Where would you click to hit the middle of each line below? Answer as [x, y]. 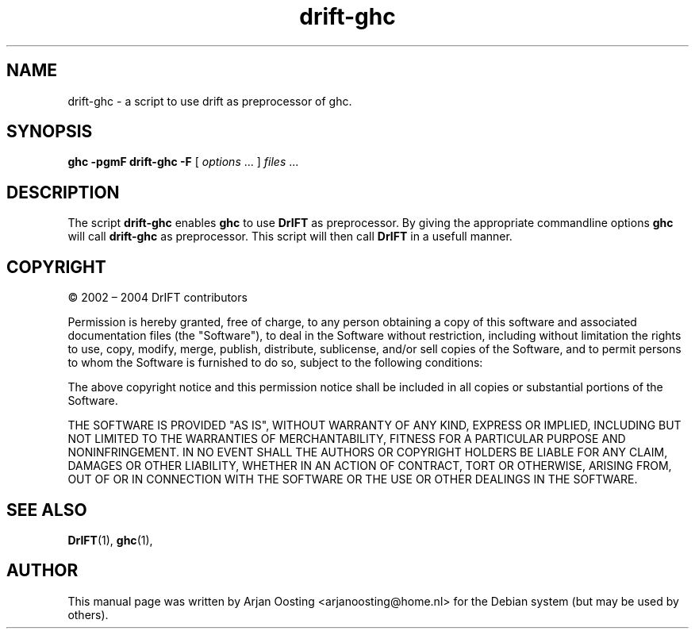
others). [88, 614]
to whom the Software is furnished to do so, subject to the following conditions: [275, 363]
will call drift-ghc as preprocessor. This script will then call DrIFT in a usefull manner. [290, 237]
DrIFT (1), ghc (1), [110, 540]
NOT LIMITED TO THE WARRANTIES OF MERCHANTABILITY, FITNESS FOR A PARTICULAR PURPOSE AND [347, 439]
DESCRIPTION [63, 192]
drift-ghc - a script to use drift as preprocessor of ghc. [210, 101]
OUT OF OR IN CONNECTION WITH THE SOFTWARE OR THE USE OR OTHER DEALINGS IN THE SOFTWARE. [353, 479]
